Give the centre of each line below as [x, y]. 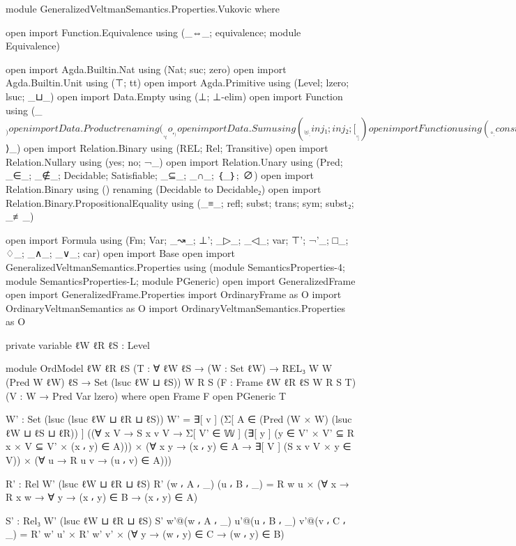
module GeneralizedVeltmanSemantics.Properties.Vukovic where [143, 8]
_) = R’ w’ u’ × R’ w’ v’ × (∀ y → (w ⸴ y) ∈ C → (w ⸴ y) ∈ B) [145, 534]
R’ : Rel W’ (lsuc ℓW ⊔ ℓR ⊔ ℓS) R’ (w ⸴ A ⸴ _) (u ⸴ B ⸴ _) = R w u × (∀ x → [177, 483]
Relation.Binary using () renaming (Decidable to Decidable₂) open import [164, 188]
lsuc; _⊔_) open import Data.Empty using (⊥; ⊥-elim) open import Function [174, 96]
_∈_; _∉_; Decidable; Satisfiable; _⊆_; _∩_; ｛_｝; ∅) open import [160, 175]
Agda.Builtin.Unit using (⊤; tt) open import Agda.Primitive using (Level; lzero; [177, 83]
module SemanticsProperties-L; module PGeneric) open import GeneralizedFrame [181, 280]
